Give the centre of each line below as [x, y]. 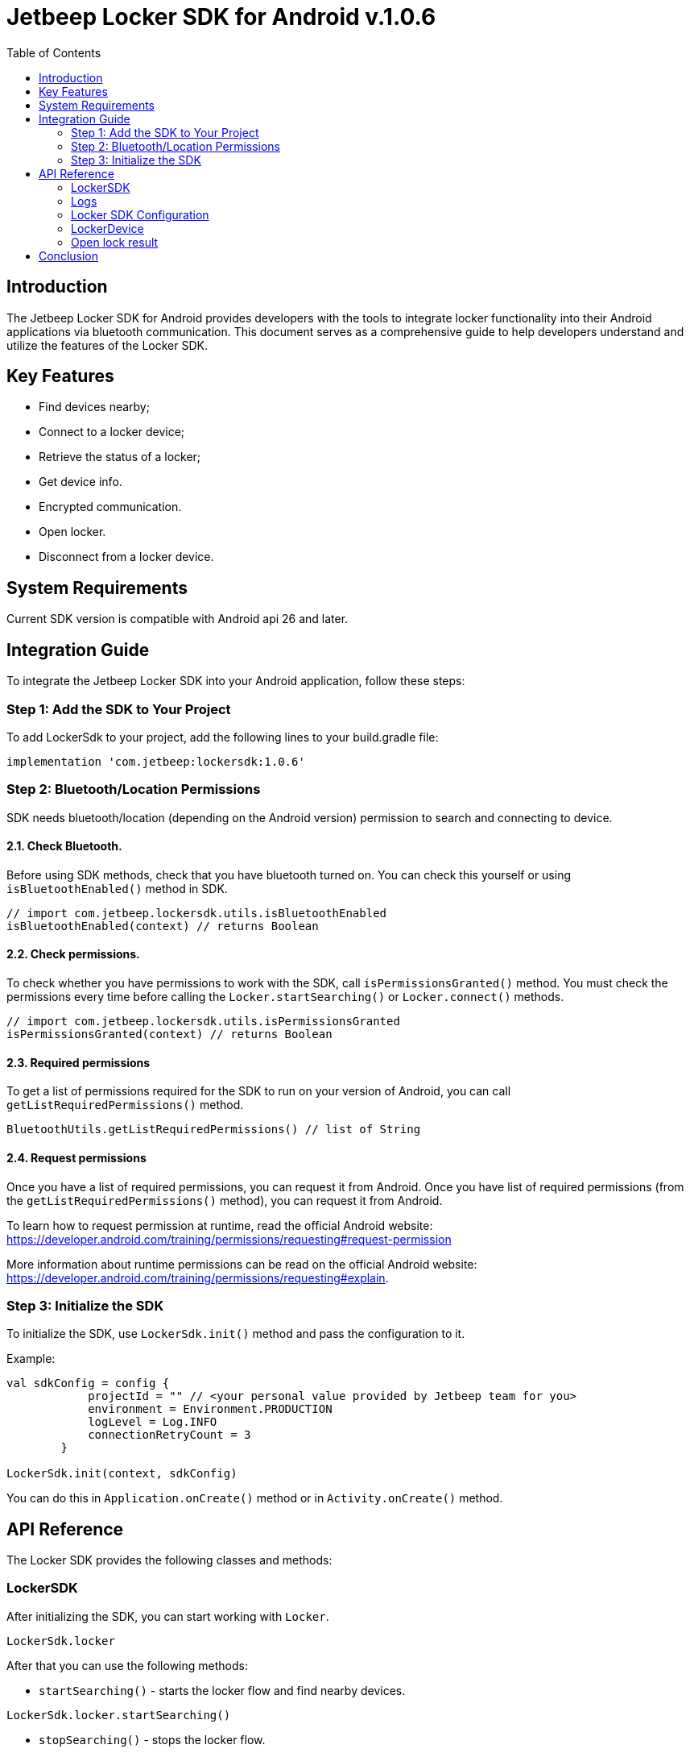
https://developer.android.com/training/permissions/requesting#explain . [198, 1277]
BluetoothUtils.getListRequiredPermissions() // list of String [214, 1130]
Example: [31, 1359]
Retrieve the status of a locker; [120, 457]
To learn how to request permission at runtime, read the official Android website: [220, 1225]
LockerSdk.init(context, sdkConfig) [122, 1474]
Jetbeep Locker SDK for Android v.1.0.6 [221, 17]
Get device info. [81, 482]
